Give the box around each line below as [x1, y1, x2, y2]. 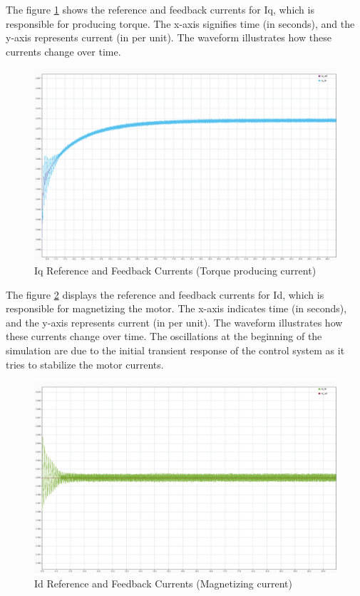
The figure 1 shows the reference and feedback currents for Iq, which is [6, 2, 314, 16]
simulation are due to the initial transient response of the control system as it [6, 343, 345, 358]
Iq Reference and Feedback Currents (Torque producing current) [34, 263, 317, 278]
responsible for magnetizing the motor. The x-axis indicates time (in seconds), [6, 301, 347, 316]
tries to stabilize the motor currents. [6, 356, 164, 371]
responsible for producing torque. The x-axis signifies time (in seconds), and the [6, 16, 355, 31]
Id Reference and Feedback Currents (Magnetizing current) [34, 576, 292, 590]
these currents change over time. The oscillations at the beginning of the [6, 329, 322, 344]
